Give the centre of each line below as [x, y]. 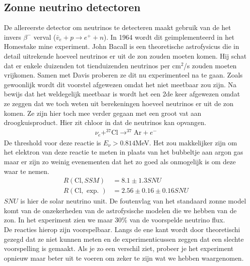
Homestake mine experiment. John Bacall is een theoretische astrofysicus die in [122, 46]
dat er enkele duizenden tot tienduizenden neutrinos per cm [93, 65]
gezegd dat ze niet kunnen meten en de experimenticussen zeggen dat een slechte [124, 239]
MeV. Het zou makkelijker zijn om [186, 142]
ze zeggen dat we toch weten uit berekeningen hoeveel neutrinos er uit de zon [119, 103]
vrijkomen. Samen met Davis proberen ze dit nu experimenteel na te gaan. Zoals [123, 75]
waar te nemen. [27, 171]
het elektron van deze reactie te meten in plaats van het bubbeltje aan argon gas [124, 152]
